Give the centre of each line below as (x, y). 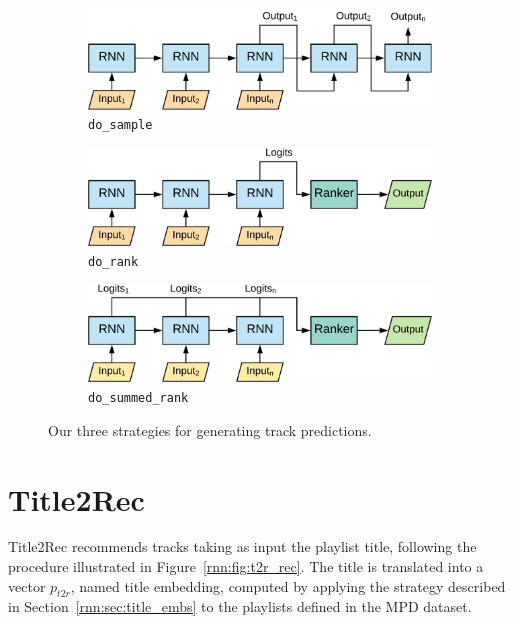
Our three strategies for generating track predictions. (210, 429)
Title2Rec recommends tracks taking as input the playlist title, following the (242, 546)
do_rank (113, 261)
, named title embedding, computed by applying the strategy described (288, 585)
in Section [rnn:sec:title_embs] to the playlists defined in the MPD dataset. (240, 606)
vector (27, 585)
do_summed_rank (138, 398)
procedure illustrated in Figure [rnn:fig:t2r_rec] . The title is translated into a (246, 566)
